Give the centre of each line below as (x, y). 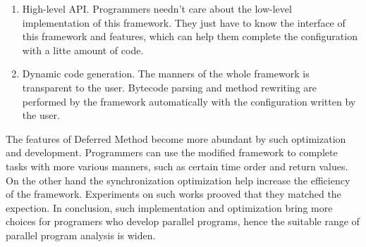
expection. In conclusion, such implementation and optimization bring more (169, 207)
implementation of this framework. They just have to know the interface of (184, 22)
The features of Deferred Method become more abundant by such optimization (176, 138)
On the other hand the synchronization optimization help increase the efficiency (178, 180)
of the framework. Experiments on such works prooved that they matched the (173, 194)
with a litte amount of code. (83, 50)
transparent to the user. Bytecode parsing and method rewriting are (170, 87)
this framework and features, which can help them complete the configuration (190, 36)
